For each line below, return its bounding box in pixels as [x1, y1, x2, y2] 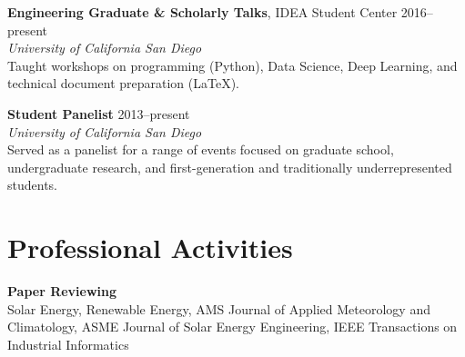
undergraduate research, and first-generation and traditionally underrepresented [7, 157, 452, 176]
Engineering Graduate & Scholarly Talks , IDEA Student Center [7, 3, 398, 21]
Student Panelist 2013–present [7, 104, 190, 123]
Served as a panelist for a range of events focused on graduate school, [7, 140, 394, 159]
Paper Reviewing [7, 282, 117, 301]
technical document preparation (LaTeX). [7, 74, 240, 93]
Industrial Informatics [7, 334, 129, 353]
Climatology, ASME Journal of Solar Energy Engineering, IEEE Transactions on [7, 317, 458, 336]
